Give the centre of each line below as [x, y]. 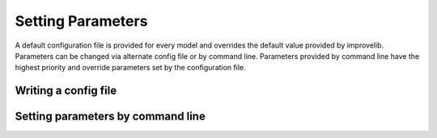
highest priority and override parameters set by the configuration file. [130, 68]
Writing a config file [66, 91]
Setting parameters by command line [110, 117]
